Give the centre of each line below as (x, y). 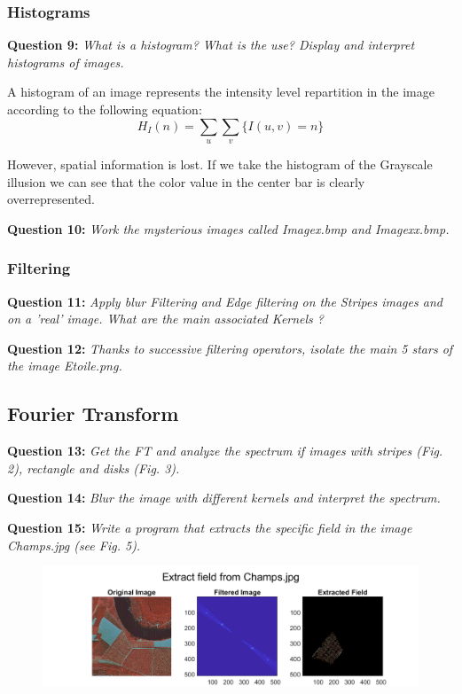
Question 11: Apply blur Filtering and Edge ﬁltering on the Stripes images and (225, 301)
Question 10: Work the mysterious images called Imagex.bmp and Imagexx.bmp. (228, 228)
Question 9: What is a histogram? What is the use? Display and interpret (211, 45)
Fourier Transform (93, 413)
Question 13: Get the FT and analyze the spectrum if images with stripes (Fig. (225, 451)
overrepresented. (51, 199)
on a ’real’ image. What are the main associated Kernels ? (166, 319)
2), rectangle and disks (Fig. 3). (94, 468)
